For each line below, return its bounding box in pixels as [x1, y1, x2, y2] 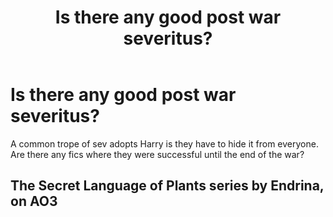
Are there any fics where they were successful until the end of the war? [10, 148, 305, 160]
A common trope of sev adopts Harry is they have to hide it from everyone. [10, 137, 319, 150]
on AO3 [10, 193, 58, 210]
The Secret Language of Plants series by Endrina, [10, 177, 325, 195]
